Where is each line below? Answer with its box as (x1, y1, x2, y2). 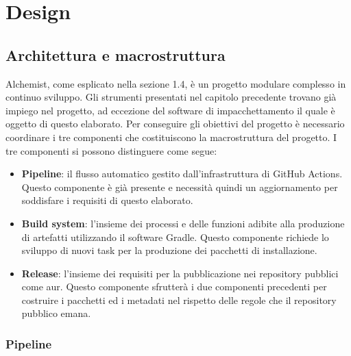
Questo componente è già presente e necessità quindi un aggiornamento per (21, 179, 338, 194)
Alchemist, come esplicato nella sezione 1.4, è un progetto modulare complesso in (5, 76, 346, 90)
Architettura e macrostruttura (5, 44, 226, 65)
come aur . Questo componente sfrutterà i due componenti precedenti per (21, 279, 327, 294)
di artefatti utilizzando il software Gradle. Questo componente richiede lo (21, 229, 329, 244)
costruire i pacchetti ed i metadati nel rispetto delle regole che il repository (21, 292, 337, 307)
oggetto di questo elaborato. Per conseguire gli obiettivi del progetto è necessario (5, 116, 345, 131)
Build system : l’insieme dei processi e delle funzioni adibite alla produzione (21, 216, 345, 230)
